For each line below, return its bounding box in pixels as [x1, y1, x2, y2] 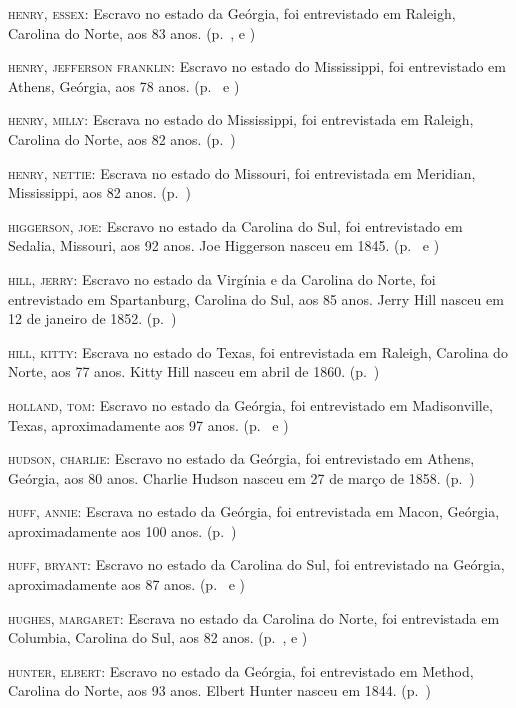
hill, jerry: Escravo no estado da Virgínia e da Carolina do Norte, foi [8, 268, 436, 289]
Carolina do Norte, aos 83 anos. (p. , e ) [8, 22, 256, 43]
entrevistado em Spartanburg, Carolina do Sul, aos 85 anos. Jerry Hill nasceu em [8, 288, 504, 309]
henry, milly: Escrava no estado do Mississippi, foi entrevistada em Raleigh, [8, 109, 474, 130]
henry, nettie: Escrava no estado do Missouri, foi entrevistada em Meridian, [8, 162, 476, 183]
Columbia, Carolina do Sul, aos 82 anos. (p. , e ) [8, 627, 308, 648]
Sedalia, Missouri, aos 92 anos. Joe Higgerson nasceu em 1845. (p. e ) [8, 235, 440, 256]
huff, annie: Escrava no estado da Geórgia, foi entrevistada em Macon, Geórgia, [8, 501, 500, 522]
